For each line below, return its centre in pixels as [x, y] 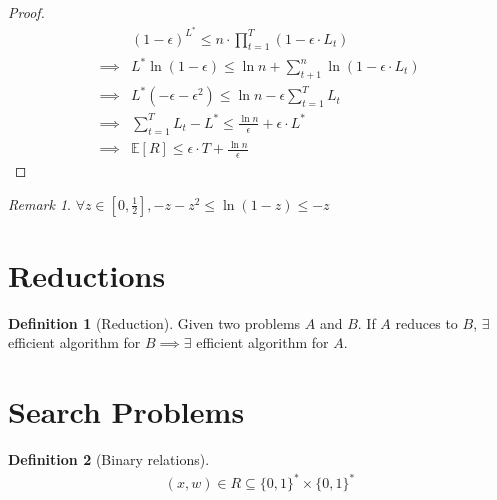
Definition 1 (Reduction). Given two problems [154, 322]
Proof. [26, 12]
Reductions [87, 274]
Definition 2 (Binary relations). [109, 459]
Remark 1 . [39, 203]
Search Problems [126, 411]
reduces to [426, 322]
